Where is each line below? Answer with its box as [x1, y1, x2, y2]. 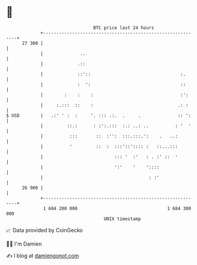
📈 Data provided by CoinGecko [6, 227, 83, 234]
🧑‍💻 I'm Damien [6, 240, 42, 247]
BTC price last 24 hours [93, 25, 155, 31]
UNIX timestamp [103, 215, 142, 222]
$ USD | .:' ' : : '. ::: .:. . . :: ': [6, 112, 192, 119]
